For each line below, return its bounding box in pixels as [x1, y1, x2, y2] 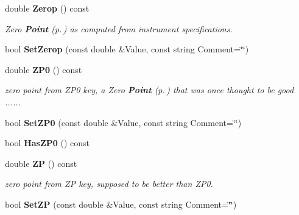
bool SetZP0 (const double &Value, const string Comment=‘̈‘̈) [5, 116, 242, 129]
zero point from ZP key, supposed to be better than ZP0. [5, 177, 213, 190]
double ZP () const [5, 157, 77, 169]
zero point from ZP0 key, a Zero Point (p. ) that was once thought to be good [5, 83, 294, 96]
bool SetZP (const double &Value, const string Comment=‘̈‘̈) [5, 197, 237, 210]
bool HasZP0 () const [5, 136, 90, 149]
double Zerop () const [5, 2, 90, 14]
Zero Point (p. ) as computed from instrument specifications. [5, 22, 233, 35]
